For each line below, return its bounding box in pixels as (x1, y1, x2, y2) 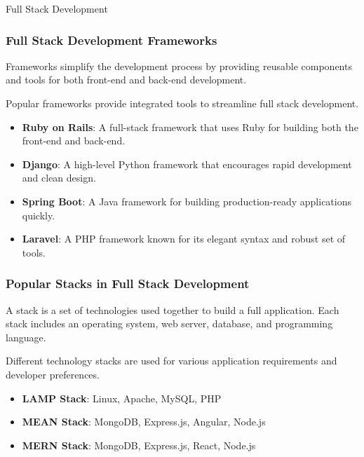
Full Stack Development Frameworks (6, 31, 217, 48)
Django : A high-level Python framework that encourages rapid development (22, 156, 352, 171)
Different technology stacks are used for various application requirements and (6, 353, 337, 368)
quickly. (22, 207, 55, 222)
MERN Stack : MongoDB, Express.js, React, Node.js (22, 437, 256, 452)
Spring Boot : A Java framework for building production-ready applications (22, 193, 352, 208)
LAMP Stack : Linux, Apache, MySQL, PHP (22, 390, 222, 405)
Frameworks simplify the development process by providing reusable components (6, 58, 352, 73)
